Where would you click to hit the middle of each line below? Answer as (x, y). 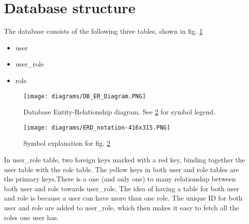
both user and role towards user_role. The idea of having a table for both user (122, 188)
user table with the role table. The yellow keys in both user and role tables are (122, 169)
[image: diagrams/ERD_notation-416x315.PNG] (97, 127)
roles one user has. (31, 217)
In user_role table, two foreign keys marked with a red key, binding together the (124, 159)
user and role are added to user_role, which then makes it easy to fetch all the (122, 207)
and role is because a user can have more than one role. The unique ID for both (123, 198)
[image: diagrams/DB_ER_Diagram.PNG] (85, 96)
